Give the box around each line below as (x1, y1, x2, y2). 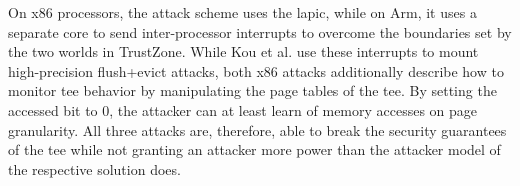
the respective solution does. (8, 158, 181, 179)
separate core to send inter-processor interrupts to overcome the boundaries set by (8, 21, 512, 42)
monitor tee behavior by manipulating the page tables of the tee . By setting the (8, 80, 497, 101)
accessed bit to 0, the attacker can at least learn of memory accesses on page (8, 99, 478, 120)
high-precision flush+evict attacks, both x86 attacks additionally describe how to (8, 60, 504, 81)
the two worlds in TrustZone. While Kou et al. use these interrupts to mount (8, 41, 479, 62)
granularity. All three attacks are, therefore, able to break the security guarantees (8, 119, 507, 140)
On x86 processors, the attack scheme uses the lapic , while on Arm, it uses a (8, 2, 477, 22)
